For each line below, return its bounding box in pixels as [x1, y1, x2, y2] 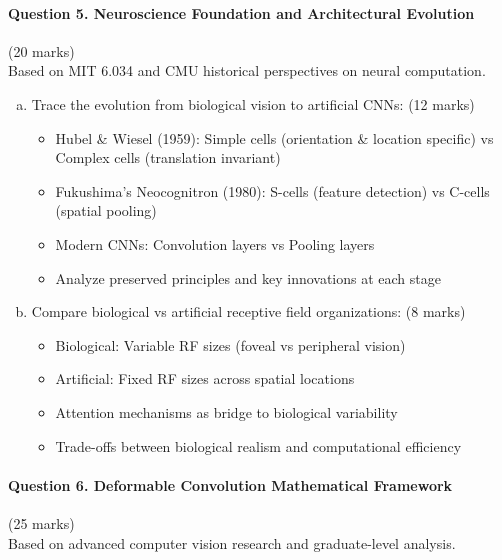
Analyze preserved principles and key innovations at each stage [55, 267, 441, 288]
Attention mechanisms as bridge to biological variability [55, 401, 398, 422]
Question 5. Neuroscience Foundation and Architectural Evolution [8, 2, 475, 23]
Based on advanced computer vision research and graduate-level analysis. [8, 532, 456, 553]
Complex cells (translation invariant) [55, 147, 281, 168]
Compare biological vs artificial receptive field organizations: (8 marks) [31, 301, 466, 322]
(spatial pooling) [55, 200, 157, 221]
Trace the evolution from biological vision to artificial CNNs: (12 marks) [31, 93, 475, 114]
